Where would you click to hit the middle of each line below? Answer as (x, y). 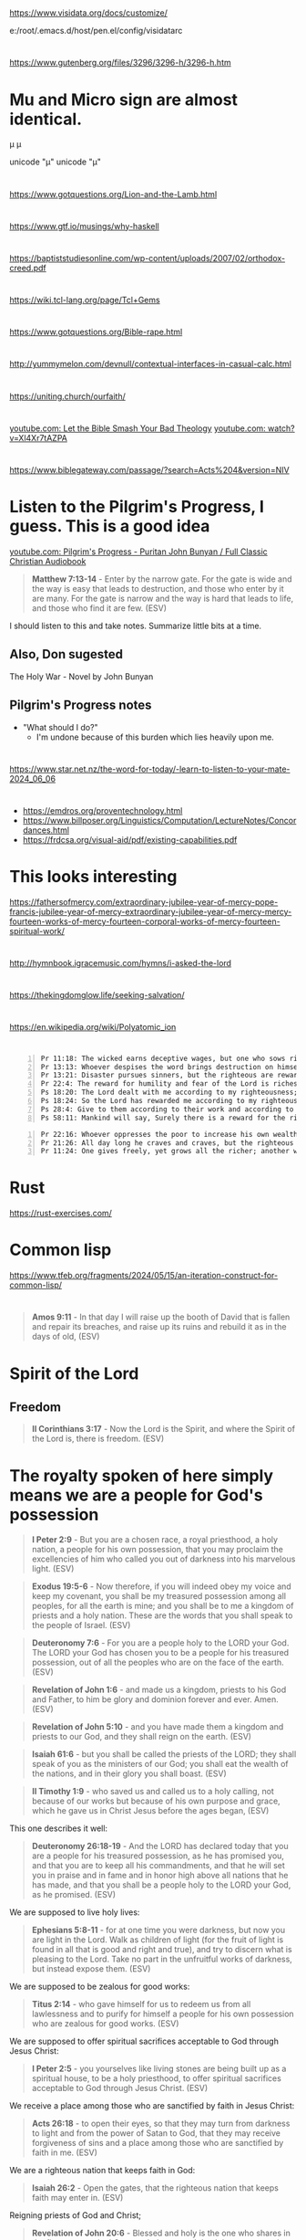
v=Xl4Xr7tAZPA (39, 437)
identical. (46, 119)
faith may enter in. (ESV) (77, 2198)
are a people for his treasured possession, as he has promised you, (158, 1856)
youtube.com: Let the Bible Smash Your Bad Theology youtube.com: (138, 428)
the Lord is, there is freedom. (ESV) (98, 1439)
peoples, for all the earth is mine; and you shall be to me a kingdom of (163, 1606)
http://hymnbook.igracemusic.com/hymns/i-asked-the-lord (121, 963)
